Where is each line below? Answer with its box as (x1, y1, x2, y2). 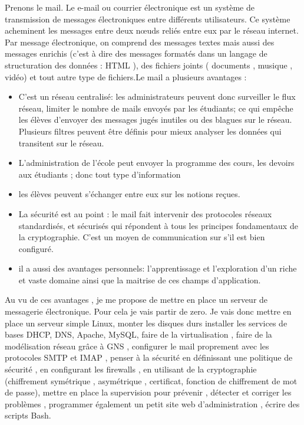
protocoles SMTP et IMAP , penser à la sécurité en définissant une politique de (5, 351, 293, 364)
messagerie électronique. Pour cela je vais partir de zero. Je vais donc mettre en (5, 305, 292, 318)
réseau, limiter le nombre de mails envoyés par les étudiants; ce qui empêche (18, 102, 293, 114)
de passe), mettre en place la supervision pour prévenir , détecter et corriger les (5, 386, 292, 398)
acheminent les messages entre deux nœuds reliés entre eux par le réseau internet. (5, 24, 299, 37)
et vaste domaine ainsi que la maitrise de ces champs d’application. (18, 273, 261, 286)
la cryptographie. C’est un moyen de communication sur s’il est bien (18, 231, 265, 243)
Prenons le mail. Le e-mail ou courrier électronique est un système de (5, 1, 255, 13)
